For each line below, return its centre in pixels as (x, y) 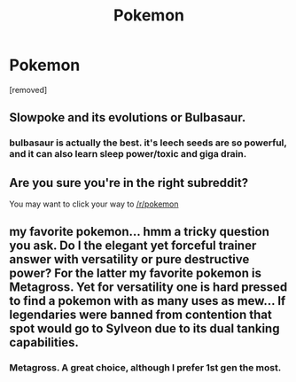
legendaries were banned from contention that (140, 315)
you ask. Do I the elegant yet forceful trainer (133, 246)
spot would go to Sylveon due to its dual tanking (144, 329)
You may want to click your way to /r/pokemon (94, 204)
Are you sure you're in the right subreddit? (129, 183)
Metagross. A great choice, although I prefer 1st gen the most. (145, 368)
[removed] (28, 90)
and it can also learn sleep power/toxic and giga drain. (128, 154)
